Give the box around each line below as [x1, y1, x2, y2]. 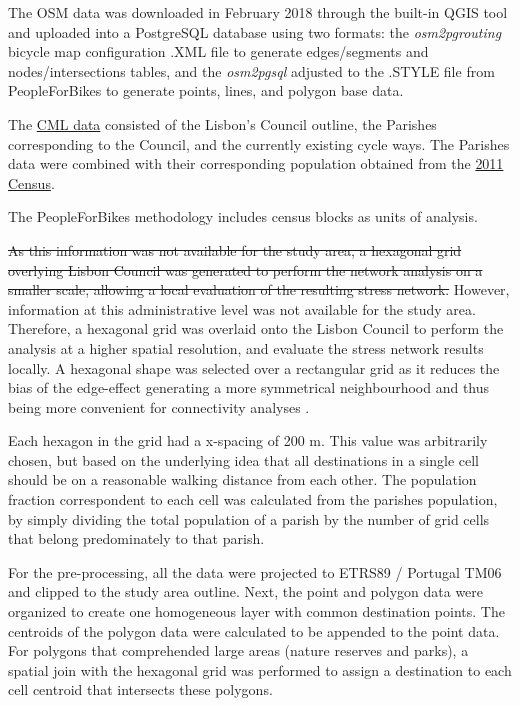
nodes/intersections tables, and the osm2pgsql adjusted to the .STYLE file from [8, 60, 495, 81]
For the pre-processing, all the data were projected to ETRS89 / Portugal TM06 [8, 561, 502, 582]
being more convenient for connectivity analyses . [8, 396, 310, 417]
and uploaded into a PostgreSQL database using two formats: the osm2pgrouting [8, 21, 502, 42]
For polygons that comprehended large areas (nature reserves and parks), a [8, 640, 469, 661]
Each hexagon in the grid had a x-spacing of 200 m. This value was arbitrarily [8, 430, 488, 451]
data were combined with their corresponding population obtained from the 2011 [8, 153, 504, 174]
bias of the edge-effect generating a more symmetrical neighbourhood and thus [8, 377, 490, 398]
